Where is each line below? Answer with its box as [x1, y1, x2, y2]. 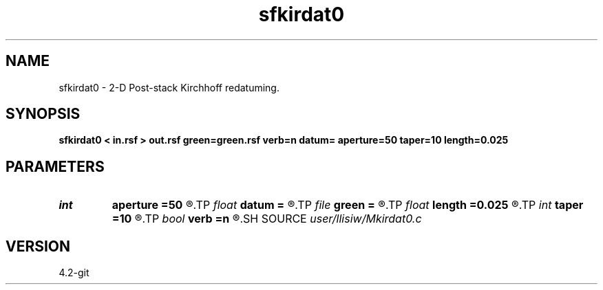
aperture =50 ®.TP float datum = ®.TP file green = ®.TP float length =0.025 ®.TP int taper [112, 198, 584, 212]
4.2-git [59, 267, 89, 279]
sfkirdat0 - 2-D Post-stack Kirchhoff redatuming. [59, 81, 279, 93]
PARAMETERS [6, 157, 105, 175]
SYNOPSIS [6, 105, 81, 123]
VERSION [6, 237, 71, 255]
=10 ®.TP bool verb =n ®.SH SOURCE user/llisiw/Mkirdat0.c [112, 212, 422, 226]
